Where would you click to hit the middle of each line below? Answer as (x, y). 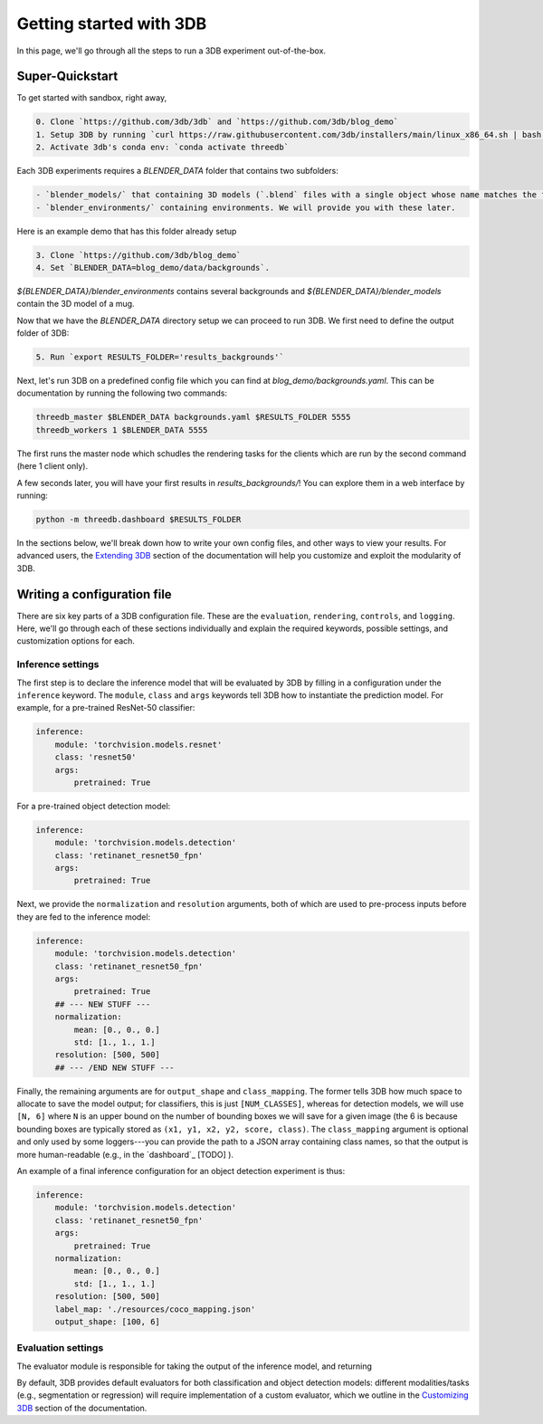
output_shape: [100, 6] (107, 1321)
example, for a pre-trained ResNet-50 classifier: (106, 708)
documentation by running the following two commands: (122, 393)
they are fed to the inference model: (84, 917)
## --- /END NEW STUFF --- (115, 1067)
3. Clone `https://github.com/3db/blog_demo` (138, 255)
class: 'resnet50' (95, 757)
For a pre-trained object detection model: (94, 806)
